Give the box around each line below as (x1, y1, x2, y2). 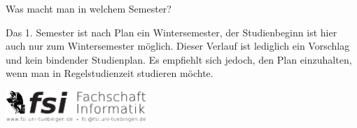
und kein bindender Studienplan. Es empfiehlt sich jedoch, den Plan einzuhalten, (6, 52, 352, 66)
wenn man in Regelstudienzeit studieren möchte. (6, 66, 213, 80)
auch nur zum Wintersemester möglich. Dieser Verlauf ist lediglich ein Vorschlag (6, 38, 350, 53)
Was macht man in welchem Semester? (6, 1, 171, 15)
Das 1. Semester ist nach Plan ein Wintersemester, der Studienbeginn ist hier (6, 24, 337, 39)
